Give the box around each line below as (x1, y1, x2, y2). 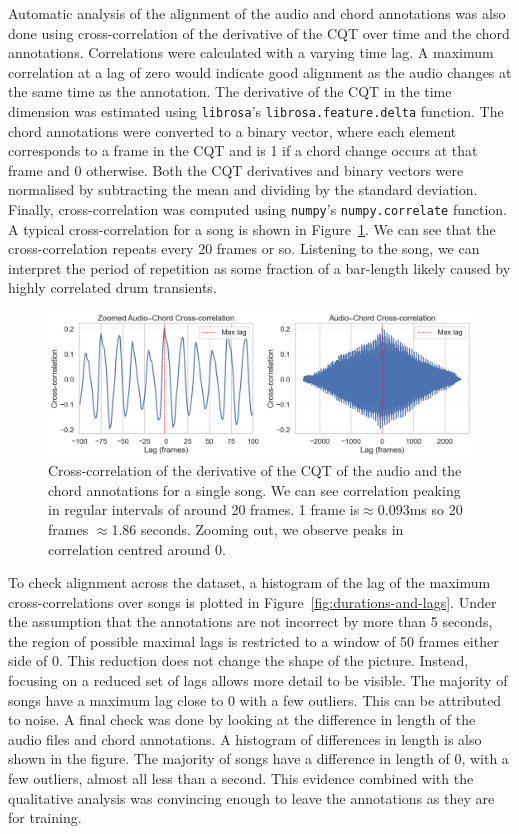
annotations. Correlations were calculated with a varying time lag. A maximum (8, 42, 494, 63)
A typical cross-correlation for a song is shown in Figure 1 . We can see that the (8, 218, 496, 239)
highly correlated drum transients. (8, 277, 217, 298)
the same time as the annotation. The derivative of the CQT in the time (8, 81, 452, 102)
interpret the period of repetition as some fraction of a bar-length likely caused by (8, 257, 511, 278)
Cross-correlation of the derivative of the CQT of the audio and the (48, 460, 462, 481)
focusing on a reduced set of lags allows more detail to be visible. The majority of (8, 670, 508, 691)
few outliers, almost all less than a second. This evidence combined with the (8, 768, 474, 789)
